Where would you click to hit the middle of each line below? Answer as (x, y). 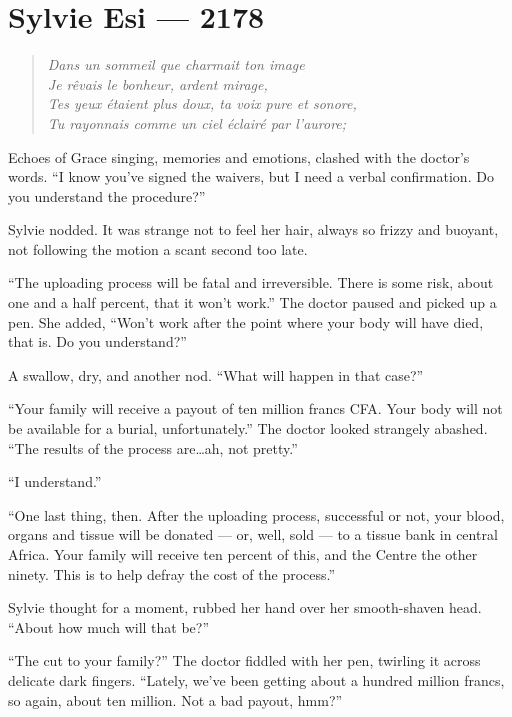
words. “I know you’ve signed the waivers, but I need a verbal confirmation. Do (251, 176)
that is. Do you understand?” (97, 341)
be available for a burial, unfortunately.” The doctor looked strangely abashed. (248, 428)
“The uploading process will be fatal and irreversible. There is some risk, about (251, 282)
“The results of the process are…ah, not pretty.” (153, 447)
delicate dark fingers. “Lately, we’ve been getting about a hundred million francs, (256, 679)
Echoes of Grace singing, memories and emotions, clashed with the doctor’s (239, 156)
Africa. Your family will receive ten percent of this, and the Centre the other (243, 554)
